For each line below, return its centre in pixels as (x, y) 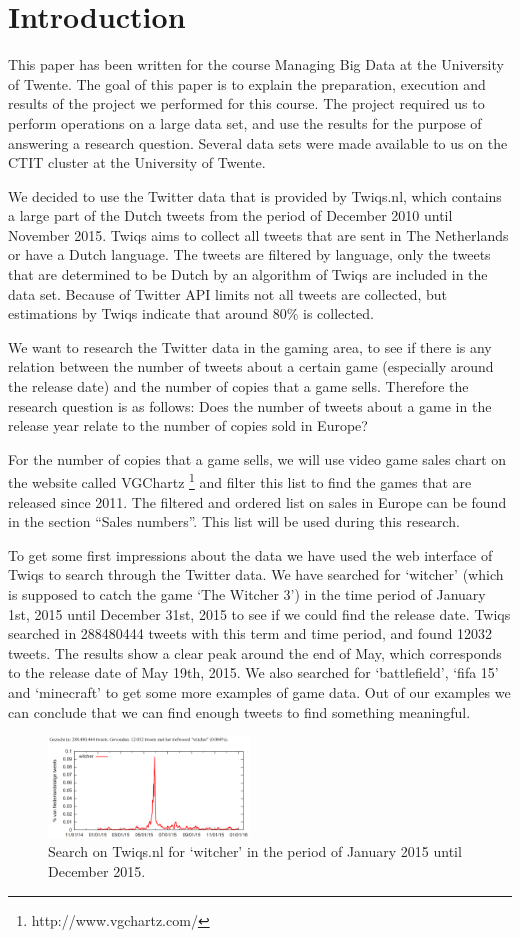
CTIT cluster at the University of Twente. (137, 162)
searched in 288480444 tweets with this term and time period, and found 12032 (250, 633)
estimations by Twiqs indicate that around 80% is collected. (191, 313)
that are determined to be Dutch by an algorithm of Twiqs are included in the (248, 274)
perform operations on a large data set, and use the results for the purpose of (245, 122)
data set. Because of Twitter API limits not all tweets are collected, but (227, 293)
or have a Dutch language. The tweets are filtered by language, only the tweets (249, 254)
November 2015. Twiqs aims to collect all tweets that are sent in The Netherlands (258, 234)
